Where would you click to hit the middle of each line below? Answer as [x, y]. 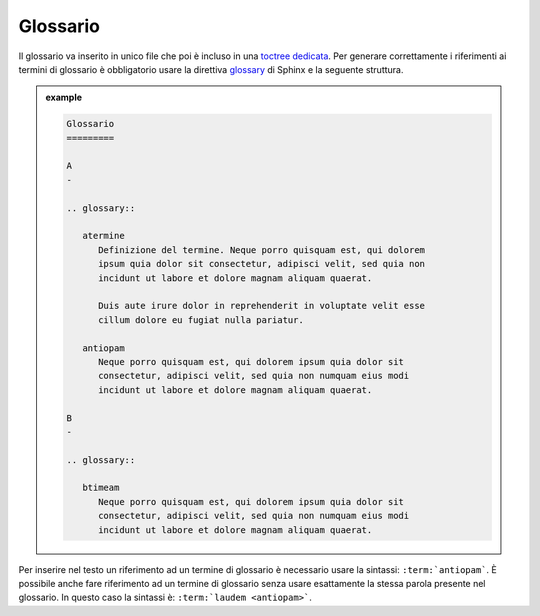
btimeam [100, 488]
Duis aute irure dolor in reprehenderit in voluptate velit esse [261, 306]
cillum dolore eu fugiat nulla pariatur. [201, 319]
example [64, 97]
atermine [103, 236]
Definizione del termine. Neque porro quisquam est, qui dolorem [261, 249]
